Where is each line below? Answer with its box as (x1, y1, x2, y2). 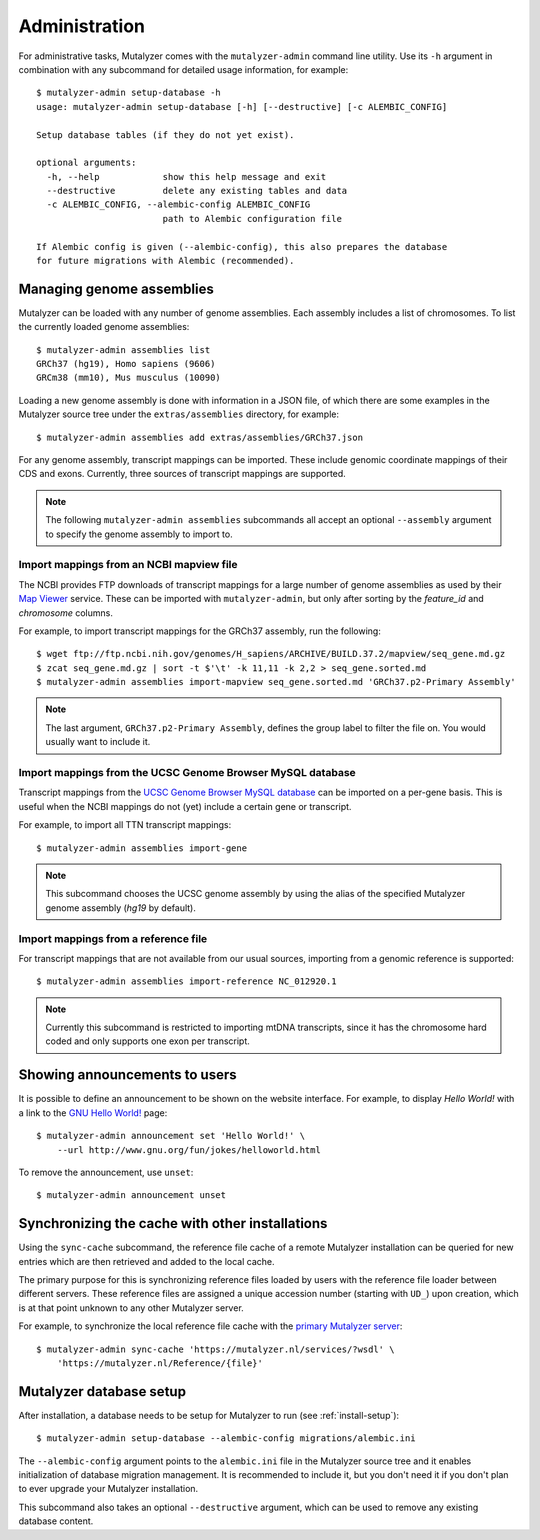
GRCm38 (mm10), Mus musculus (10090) (36, 372, 222, 384)
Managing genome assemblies (18, 280, 214, 297)
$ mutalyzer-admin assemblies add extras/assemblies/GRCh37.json (36, 431, 364, 443)
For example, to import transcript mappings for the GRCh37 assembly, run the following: (18, 625, 382, 637)
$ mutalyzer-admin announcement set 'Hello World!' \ (36, 1130, 305, 1142)
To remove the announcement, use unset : (18, 1166, 194, 1178)
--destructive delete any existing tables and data (46, 185, 348, 197)
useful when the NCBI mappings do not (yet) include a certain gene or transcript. (18, 800, 352, 812)
